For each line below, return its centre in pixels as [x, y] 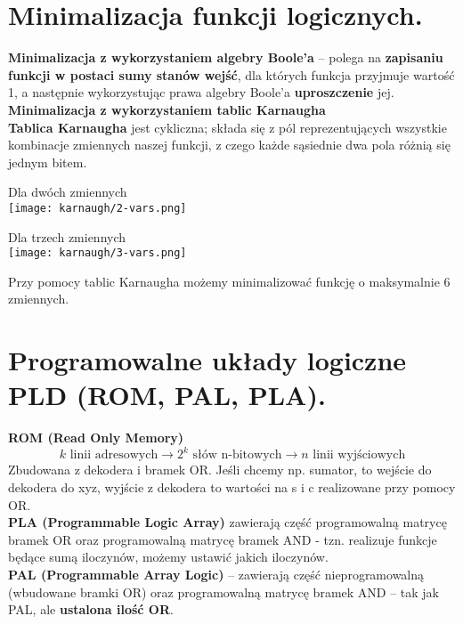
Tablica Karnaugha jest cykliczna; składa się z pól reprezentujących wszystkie [227, 127]
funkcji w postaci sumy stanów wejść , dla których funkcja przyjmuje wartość [231, 74]
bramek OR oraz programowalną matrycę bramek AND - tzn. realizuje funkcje [223, 539]
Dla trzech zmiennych [67, 236]
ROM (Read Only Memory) [96, 438]
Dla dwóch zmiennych [68, 192]
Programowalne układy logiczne [207, 360]
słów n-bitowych [237, 455]
